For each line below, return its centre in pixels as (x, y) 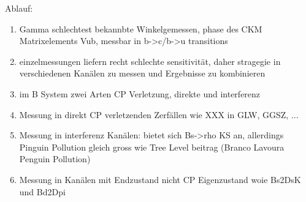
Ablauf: (19, 8)
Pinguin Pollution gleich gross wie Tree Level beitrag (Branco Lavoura (152, 147)
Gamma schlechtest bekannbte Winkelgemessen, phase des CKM (141, 28)
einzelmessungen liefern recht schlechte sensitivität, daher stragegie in (150, 61)
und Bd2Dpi (42, 191)
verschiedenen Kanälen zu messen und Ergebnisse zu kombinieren (142, 73)
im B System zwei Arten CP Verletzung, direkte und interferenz (140, 93)
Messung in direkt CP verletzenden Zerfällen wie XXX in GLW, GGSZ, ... (159, 114)
